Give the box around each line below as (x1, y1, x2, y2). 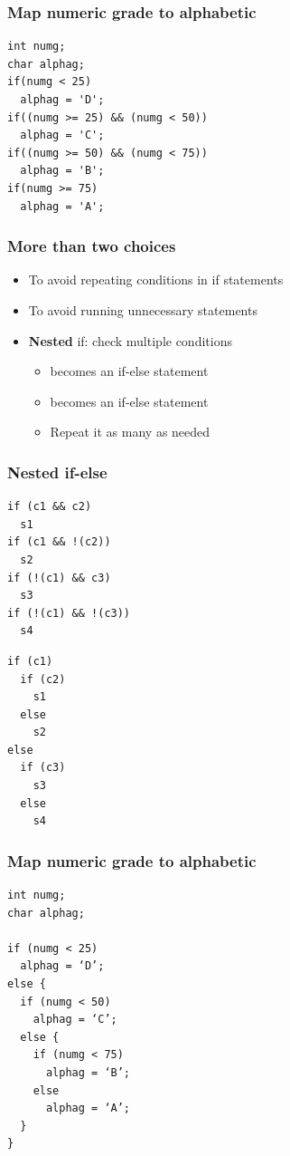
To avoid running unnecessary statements (28, 300, 257, 319)
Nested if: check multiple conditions (28, 331, 232, 350)
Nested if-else (7, 460, 108, 483)
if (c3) (20, 761, 66, 775)
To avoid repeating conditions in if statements (28, 270, 284, 289)
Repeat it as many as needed (50, 422, 210, 441)
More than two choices (7, 235, 176, 257)
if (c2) (20, 672, 66, 686)
